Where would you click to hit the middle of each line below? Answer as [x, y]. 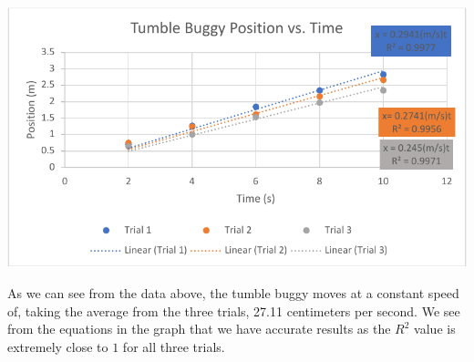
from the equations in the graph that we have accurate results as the [199, 329]
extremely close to [58, 346]
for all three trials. [174, 346]
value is [435, 329]
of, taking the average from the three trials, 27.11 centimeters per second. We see [234, 310]
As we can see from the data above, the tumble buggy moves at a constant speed [233, 293]
